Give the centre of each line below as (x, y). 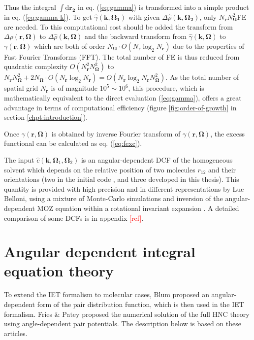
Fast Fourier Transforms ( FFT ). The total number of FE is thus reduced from (122, 56)
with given (144, 17)
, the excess (227, 133)
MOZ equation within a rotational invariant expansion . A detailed (138, 208)
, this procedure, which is (166, 88)
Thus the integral (30, 7)
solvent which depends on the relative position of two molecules (100, 169)
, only (208, 17)
